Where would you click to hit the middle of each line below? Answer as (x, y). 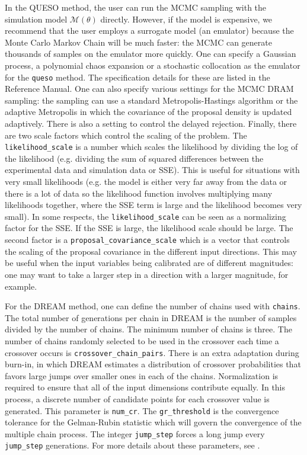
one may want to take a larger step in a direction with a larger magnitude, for (147, 274)
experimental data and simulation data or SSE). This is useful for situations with (152, 170)
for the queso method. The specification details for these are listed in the (137, 77)
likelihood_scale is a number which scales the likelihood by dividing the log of (151, 147)
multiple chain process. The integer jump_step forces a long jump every (135, 433)
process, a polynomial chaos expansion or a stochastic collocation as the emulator (153, 65)
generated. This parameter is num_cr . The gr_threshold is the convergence (142, 410)
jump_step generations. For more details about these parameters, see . (132, 445)
